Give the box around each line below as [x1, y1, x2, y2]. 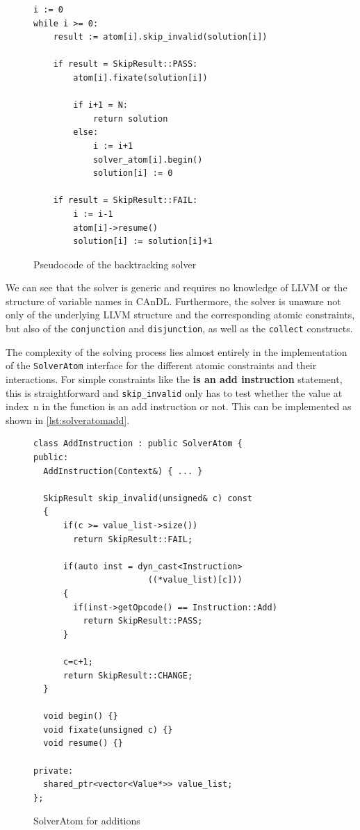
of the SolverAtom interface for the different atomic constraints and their [6, 358, 317, 373]
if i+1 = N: [73, 100, 129, 111]
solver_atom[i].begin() [92, 154, 203, 165]
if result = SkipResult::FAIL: [53, 195, 198, 206]
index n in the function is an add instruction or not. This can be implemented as [6, 399, 352, 414]
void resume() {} [43, 738, 123, 749]
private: [33, 765, 74, 776]
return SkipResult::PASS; [83, 616, 203, 626]
